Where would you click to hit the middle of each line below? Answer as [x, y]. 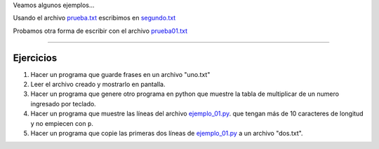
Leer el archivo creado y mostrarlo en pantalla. [98, 85]
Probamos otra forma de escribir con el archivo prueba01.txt [100, 31]
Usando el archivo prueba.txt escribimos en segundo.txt [94, 18]
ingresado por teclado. [63, 104]
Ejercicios [35, 58]
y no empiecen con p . [62, 123]
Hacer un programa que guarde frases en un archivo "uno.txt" [120, 74]
